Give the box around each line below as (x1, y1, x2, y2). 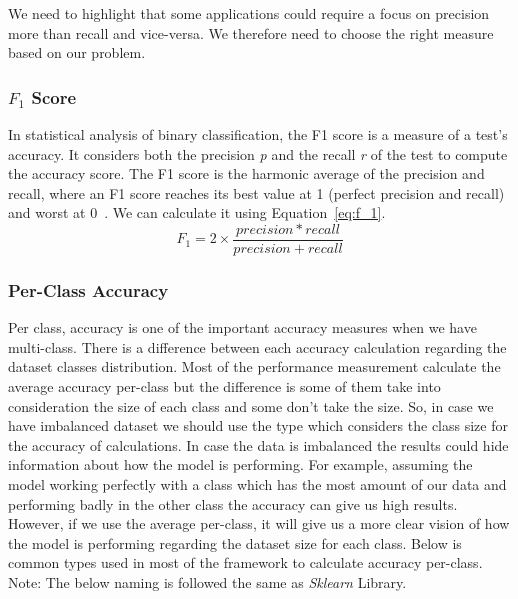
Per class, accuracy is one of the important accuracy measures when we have (8, 317, 477, 338)
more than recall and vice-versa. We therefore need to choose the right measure (8, 22, 494, 43)
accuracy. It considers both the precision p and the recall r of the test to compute (8, 143, 508, 164)
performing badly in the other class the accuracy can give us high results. (8, 493, 458, 514)
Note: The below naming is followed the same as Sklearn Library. (8, 571, 407, 592)
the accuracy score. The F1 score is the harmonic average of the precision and (8, 163, 485, 184)
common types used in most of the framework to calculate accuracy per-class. (8, 552, 483, 573)
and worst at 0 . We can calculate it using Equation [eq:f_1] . (8, 202, 386, 223)
